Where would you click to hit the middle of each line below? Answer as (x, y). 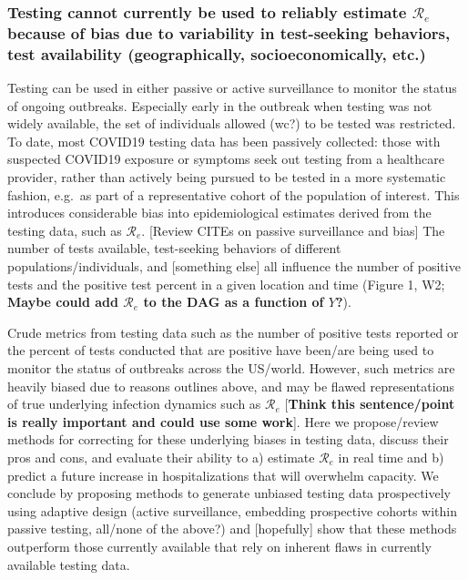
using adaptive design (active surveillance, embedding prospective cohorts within (233, 510)
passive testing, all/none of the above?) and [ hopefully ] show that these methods (232, 529)
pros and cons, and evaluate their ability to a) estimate (161, 457)
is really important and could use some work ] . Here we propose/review (223, 421)
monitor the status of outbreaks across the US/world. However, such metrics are (231, 367)
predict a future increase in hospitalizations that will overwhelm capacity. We (223, 475)
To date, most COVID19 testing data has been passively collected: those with (224, 141)
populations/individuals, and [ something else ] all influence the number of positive (234, 266)
